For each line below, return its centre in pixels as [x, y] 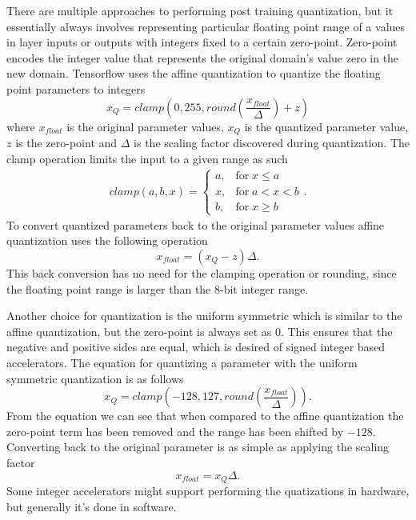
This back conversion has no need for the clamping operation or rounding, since [202, 273]
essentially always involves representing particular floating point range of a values [206, 26]
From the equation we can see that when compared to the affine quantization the [205, 416]
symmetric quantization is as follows [95, 378]
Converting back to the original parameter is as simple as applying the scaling [198, 447]
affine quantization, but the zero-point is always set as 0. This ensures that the [200, 331]
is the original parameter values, [145, 126]
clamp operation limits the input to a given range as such [147, 158]
